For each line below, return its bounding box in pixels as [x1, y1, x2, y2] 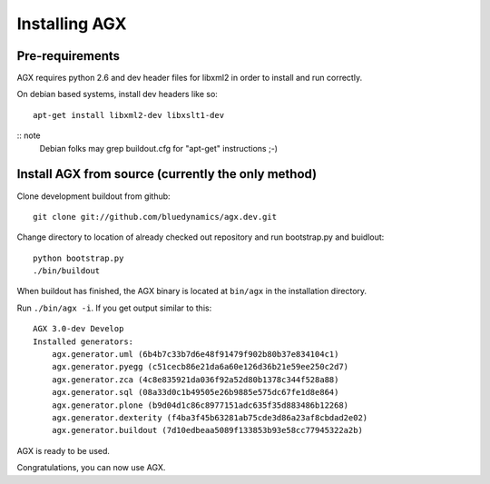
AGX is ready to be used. [16, 445, 111, 456]
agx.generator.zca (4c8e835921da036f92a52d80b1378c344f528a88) [51, 374, 339, 385]
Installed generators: [33, 336, 134, 347]
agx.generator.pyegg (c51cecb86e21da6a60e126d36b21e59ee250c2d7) [51, 361, 349, 372]
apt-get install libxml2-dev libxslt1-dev [33, 110, 225, 120]
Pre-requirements [16, 48, 121, 64]
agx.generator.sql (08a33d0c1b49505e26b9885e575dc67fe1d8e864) [51, 387, 339, 398]
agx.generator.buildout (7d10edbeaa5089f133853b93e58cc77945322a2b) [51, 425, 363, 436]
